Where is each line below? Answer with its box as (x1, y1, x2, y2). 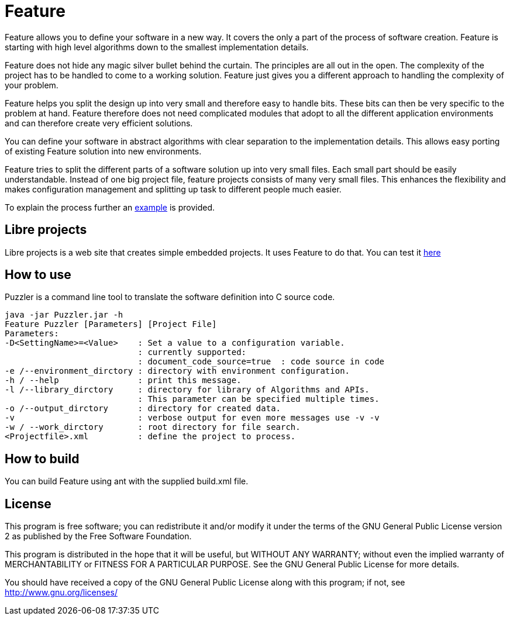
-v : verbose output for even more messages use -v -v (5, 413, 380, 423)
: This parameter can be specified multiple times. (137, 394, 380, 404)
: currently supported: (137, 347, 247, 357)
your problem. (5, 80, 58, 90)
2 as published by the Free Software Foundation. (5, 531, 192, 542)
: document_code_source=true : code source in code (137, 357, 385, 367)
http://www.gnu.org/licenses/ (5, 587, 118, 598)
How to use (5, 267, 71, 283)
